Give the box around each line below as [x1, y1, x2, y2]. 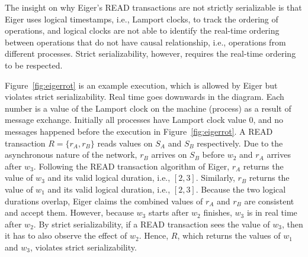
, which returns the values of [177, 229, 281, 242]
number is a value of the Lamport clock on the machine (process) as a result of [5, 102, 291, 114]
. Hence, [139, 229, 169, 242]
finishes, [203, 206, 232, 219]
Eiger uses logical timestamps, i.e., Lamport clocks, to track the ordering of [5, 12, 278, 25]
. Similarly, [195, 171, 235, 184]
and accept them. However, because [5, 206, 134, 219]
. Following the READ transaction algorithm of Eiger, [33, 160, 230, 172]
